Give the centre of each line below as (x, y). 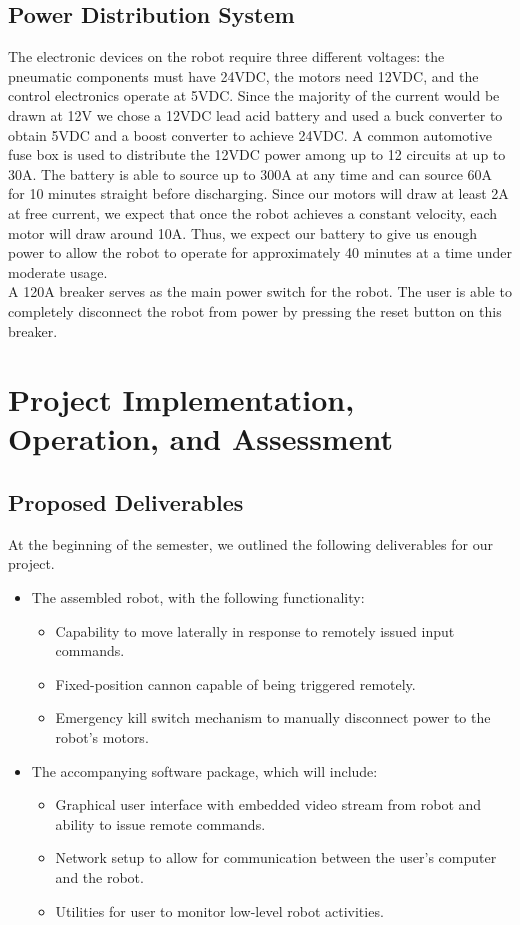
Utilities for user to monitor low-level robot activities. (219, 910)
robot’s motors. (102, 737)
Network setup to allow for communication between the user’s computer (276, 857)
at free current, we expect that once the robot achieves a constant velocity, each (253, 212)
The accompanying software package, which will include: (204, 770)
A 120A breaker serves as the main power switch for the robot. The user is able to (260, 291)
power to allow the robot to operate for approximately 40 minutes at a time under (260, 252)
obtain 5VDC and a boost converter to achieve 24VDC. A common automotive (250, 134)
